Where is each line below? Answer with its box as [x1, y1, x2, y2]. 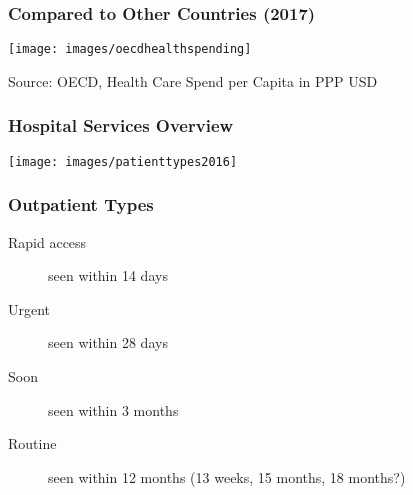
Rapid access [8, 231, 87, 252]
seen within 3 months [48, 399, 179, 420]
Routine [8, 433, 57, 454]
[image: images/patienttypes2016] [8, 154, 238, 169]
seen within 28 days [48, 332, 168, 353]
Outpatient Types [8, 192, 154, 217]
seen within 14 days [48, 265, 168, 286]
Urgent [8, 298, 51, 319]
